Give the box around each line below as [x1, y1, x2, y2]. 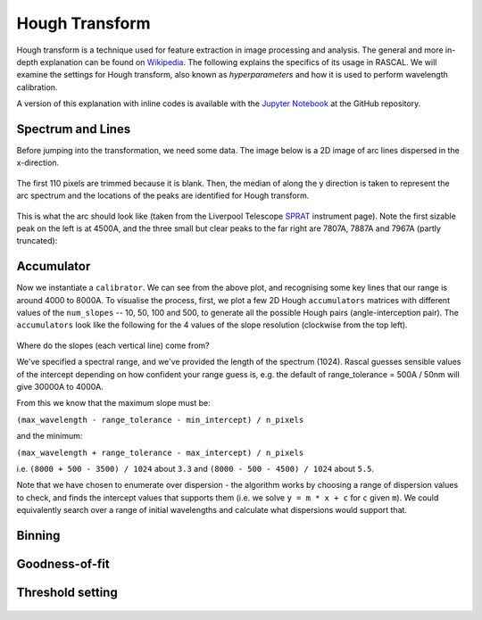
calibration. [16, 81, 58, 93]
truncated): [16, 236, 58, 246]
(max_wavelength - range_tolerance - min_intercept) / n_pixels [16, 415, 304, 425]
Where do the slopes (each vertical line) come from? [16, 340, 210, 351]
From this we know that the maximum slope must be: [16, 398, 212, 409]
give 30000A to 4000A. [16, 382, 104, 392]
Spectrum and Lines [16, 121, 131, 136]
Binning [16, 527, 61, 543]
